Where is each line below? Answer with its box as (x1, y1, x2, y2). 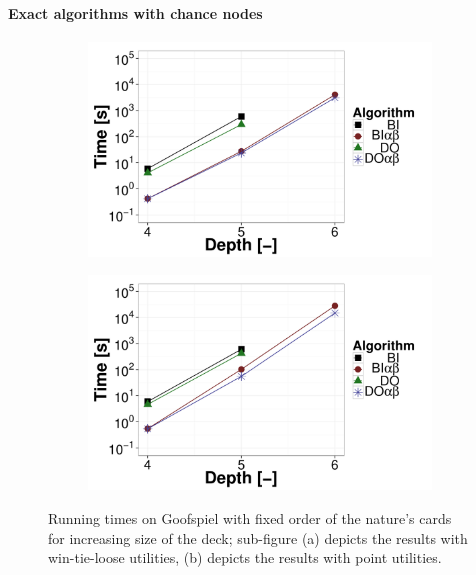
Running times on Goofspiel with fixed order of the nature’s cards (48, 507, 452, 528)
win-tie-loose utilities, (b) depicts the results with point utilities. (48, 547, 442, 568)
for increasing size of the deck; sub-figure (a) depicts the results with (48, 527, 468, 548)
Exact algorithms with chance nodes (8, 2, 263, 23)
